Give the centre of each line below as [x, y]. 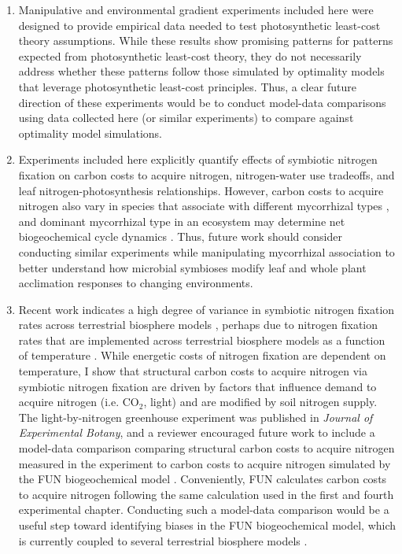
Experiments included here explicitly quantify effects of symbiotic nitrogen [198, 159]
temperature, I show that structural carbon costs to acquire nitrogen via [193, 371]
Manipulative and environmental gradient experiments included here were [196, 9]
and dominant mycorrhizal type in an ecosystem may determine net [182, 221]
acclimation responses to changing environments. [136, 283]
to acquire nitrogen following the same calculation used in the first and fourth [206, 494]
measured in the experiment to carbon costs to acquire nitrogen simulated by [205, 463]
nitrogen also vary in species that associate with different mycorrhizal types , [204, 206]
